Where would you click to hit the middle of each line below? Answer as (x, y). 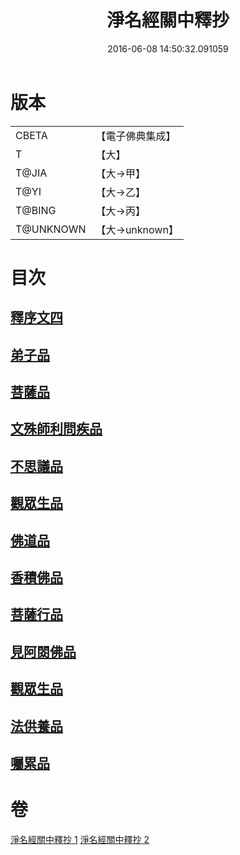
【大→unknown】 (137, 229)
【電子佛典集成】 (136, 136)
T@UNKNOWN (51, 229)
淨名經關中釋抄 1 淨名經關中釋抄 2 (80, 839)
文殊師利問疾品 (56, 429)
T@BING (36, 210)
